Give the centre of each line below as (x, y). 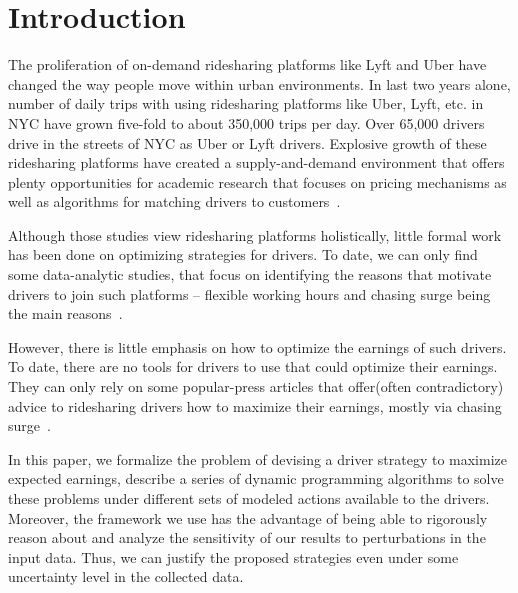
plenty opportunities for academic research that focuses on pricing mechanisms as (257, 181)
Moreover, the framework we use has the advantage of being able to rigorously (248, 517)
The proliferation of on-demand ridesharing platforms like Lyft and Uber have (247, 64)
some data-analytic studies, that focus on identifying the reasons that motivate (250, 274)
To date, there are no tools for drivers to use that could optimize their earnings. (253, 366)
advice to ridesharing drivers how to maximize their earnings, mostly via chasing (255, 405)
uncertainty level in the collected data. (126, 576)
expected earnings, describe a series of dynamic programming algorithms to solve (256, 478)
